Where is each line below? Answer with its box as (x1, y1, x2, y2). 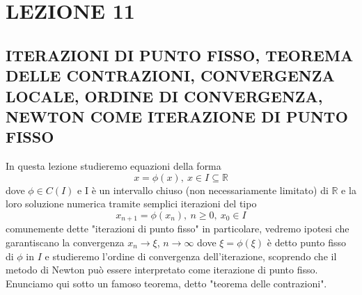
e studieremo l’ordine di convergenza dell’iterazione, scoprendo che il (45, 248, 337, 263)
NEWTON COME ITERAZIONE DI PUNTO (6, 105, 348, 127)
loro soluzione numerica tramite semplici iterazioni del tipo (6, 196, 257, 211)
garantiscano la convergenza (6, 234, 125, 249)
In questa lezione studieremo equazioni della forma (6, 159, 221, 173)
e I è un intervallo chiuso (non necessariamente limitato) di (77, 182, 329, 197)
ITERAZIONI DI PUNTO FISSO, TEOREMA (6, 44, 354, 65)
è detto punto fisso (267, 234, 347, 249)
